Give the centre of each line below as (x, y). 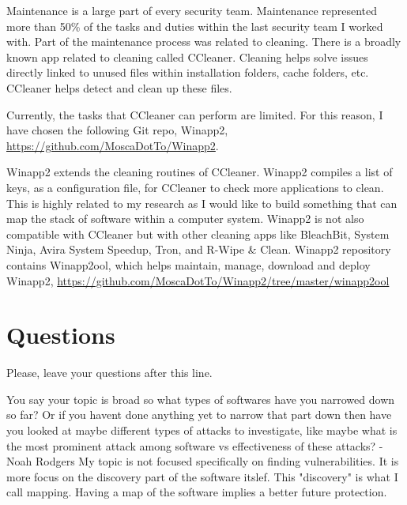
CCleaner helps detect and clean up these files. (119, 87)
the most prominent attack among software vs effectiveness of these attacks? (191, 445)
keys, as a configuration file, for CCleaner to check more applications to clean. (195, 187)
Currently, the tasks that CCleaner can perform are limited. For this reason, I (195, 114)
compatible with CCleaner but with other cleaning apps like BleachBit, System (198, 234)
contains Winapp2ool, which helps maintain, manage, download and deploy (188, 264)
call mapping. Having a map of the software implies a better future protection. (197, 492)
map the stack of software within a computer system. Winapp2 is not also (185, 219)
